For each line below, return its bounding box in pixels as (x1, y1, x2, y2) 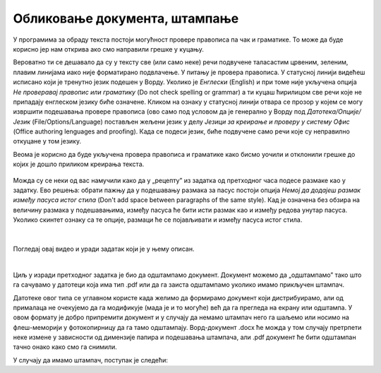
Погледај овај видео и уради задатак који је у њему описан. (13, 244, 195, 253)
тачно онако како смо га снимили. (13, 343, 118, 351)
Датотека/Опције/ (307, 107, 361, 116)
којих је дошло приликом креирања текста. (13, 160, 145, 169)
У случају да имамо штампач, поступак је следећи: (13, 355, 169, 364)
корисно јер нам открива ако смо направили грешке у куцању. (13, 45, 205, 53)
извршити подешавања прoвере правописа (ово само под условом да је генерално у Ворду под (13, 107, 306, 116)
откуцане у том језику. (13, 137, 81, 146)
